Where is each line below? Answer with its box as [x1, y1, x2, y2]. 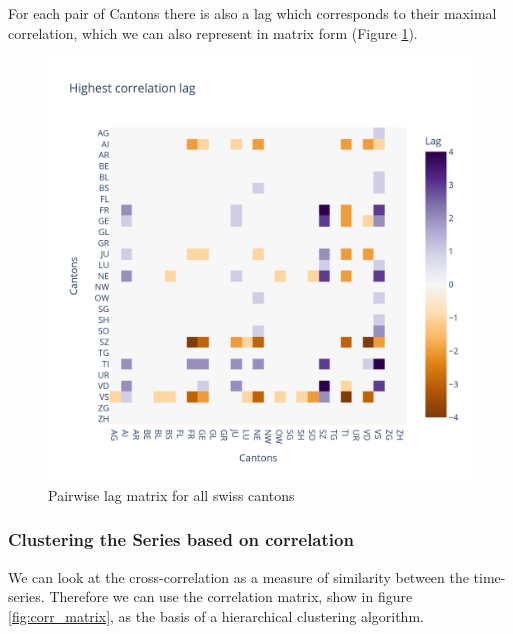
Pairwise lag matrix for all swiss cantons [48, 484, 295, 505]
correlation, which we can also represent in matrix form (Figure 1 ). [8, 22, 418, 43]
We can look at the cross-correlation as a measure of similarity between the [8, 566, 469, 587]
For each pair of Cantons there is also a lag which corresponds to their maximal [8, 3, 497, 23]
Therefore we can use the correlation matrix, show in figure [49, 586, 413, 607]
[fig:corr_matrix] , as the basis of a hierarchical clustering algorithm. [8, 605, 424, 626]
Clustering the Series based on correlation [8, 527, 354, 552]
